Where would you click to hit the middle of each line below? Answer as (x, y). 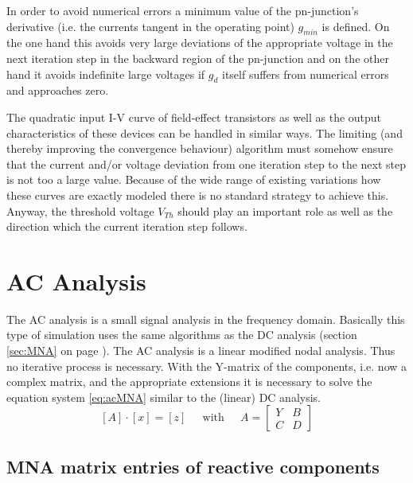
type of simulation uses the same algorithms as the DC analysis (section (182, 335)
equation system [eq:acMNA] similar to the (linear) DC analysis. (164, 397)
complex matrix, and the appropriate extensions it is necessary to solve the (189, 382)
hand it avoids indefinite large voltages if (106, 74)
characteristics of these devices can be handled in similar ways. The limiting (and (205, 132)
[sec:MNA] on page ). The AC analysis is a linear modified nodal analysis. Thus (201, 351)
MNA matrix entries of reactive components (193, 466)
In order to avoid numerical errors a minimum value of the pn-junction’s (183, 10)
